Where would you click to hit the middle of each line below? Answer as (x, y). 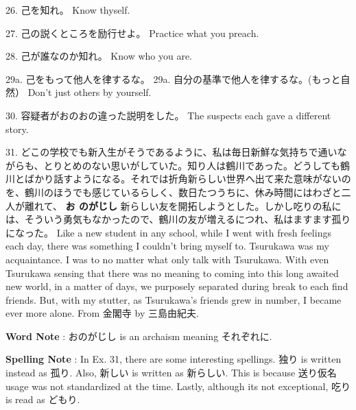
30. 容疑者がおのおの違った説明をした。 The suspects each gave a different (168, 115)
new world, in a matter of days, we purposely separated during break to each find (177, 286)
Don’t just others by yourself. (90, 92)
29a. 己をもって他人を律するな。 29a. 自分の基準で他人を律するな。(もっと (173, 79)
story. (17, 129)
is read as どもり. (43, 399)
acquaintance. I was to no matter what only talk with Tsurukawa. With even (167, 259)
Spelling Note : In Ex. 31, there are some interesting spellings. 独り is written (174, 359)
